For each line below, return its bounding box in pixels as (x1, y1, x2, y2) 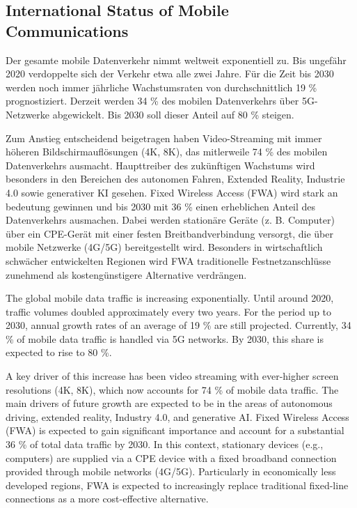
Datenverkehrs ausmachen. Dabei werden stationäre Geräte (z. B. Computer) (6, 213, 335, 227)
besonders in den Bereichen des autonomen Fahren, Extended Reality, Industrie (6, 171, 345, 186)
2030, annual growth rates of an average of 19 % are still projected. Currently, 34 (6, 318, 351, 332)
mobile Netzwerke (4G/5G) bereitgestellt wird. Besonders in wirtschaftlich (6, 240, 323, 254)
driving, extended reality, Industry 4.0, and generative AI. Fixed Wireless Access (6, 409, 349, 424)
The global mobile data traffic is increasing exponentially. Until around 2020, (6, 291, 334, 305)
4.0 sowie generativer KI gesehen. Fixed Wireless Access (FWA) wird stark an (6, 185, 338, 199)
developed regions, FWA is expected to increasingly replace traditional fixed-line (6, 477, 349, 492)
